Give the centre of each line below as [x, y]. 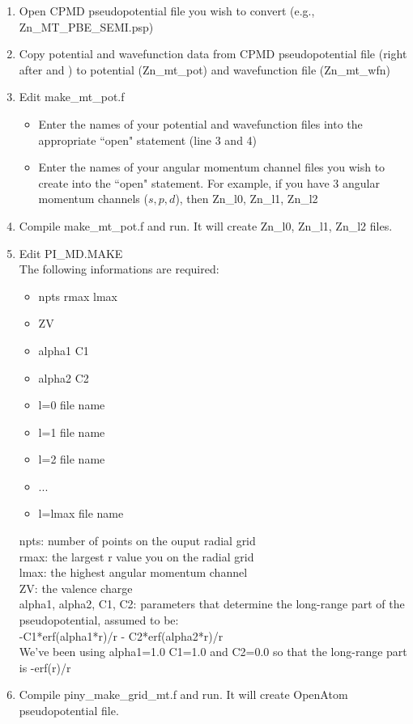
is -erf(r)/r [45, 667]
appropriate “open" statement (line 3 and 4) [148, 140]
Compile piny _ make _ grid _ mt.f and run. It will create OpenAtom [183, 694]
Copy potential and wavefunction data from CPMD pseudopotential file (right [213, 54]
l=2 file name [72, 459]
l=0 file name [72, 405]
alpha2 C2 [64, 377]
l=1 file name [72, 432]
